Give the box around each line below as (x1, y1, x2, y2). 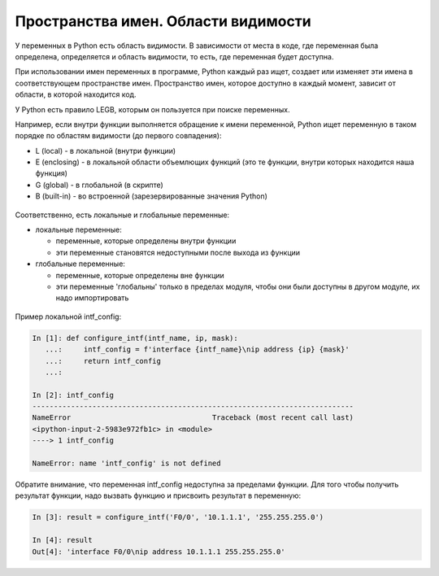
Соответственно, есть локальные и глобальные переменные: (15, 210, 230, 220)
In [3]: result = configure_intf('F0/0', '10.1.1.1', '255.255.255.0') (32, 513, 324, 522)
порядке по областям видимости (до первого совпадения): (15, 131, 222, 141)
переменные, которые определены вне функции (55, 270, 225, 280)
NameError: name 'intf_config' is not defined (32, 459, 221, 468)
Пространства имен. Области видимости (15, 12, 312, 30)
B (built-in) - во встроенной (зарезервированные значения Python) (35, 191, 268, 201)
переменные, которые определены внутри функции (55, 236, 237, 246)
